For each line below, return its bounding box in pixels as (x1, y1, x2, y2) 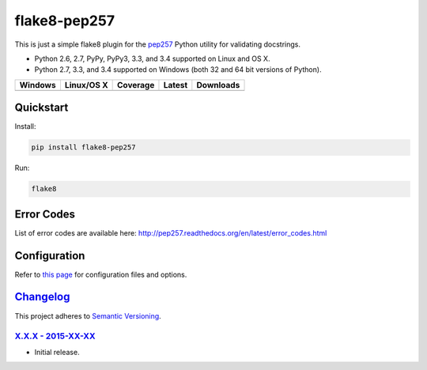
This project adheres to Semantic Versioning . (14, 311, 161, 320)
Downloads (196, 79, 240, 90)
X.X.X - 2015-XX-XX (14, 330, 96, 342)
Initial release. (34, 347, 80, 357)
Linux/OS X (64, 79, 108, 90)
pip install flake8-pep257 (31, 143, 136, 152)
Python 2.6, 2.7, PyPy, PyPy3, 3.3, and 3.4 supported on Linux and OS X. (34, 54, 270, 63)
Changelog (14, 290, 70, 304)
